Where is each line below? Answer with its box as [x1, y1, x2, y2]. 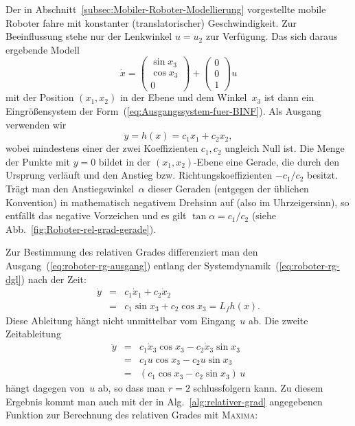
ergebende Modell [5, 42, 80, 56]
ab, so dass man [98, 381, 165, 395]
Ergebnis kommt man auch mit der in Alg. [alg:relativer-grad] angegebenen [5, 394, 323, 408]
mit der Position [5, 90, 74, 104]
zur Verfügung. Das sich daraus [205, 29, 338, 43]
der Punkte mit [5, 154, 70, 168]
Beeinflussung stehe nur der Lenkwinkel [5, 29, 172, 43]
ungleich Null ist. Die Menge [225, 141, 345, 155]
